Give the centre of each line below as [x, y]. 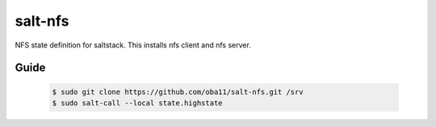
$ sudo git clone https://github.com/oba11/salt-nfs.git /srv [178, 92]
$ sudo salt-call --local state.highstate [137, 103]
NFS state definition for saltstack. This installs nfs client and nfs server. [133, 45]
